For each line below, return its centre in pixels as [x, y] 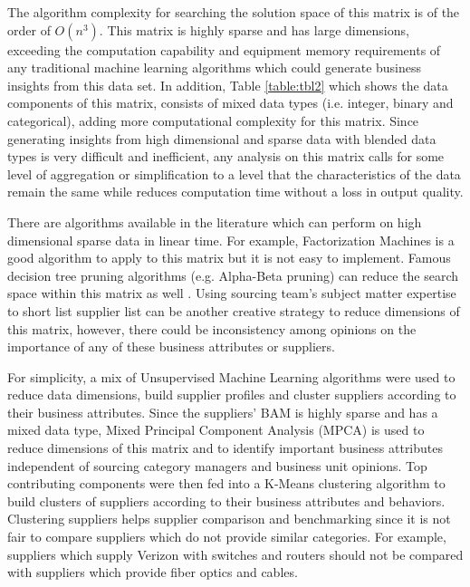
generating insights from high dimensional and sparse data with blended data [222, 138]
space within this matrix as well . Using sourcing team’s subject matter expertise [232, 293]
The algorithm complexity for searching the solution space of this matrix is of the [234, 12]
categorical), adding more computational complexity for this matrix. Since [213, 120]
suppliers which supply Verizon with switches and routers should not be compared [235, 554]
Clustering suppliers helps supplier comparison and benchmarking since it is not [229, 519]
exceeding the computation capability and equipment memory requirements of [224, 49]
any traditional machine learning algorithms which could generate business [215, 67]
